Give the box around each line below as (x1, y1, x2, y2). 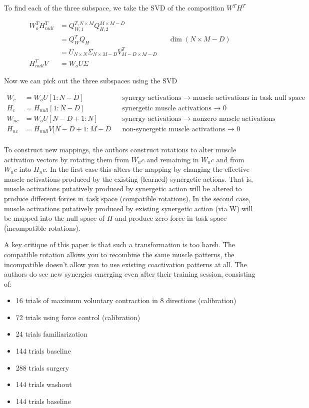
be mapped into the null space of (4, 213, 105, 223)
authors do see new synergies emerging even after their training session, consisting (4, 269, 255, 279)
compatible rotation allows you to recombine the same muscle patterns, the (4, 249, 234, 259)
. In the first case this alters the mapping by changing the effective (45, 164, 249, 174)
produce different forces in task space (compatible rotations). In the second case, (4, 193, 250, 203)
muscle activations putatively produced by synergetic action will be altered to (4, 183, 242, 194)
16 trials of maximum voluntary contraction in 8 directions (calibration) (15, 295, 236, 306)
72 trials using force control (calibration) (15, 312, 140, 322)
